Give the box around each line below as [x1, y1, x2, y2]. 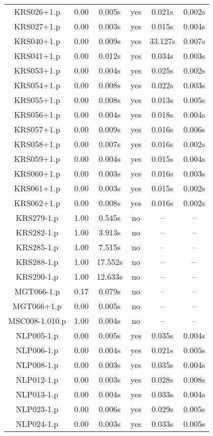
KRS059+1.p [14, 153, 60, 164]
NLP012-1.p [16, 374, 58, 385]
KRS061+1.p [14, 182, 60, 194]
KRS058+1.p [14, 138, 60, 150]
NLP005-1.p [16, 329, 58, 341]
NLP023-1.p [16, 403, 58, 415]
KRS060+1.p [14, 167, 60, 179]
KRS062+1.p [14, 197, 60, 209]
